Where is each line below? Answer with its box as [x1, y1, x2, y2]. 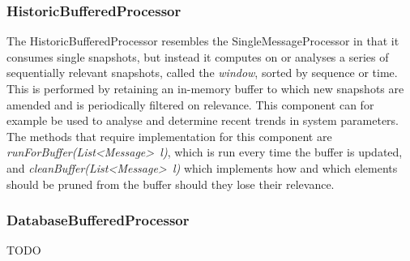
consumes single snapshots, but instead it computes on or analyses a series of [6, 48, 389, 65]
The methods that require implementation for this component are [6, 127, 332, 144]
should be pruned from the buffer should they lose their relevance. [6, 175, 335, 192]
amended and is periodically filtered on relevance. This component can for [6, 96, 374, 113]
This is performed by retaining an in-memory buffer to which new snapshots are [6, 80, 404, 96]
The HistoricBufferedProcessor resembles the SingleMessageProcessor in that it [6, 32, 399, 49]
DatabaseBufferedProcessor [6, 210, 190, 230]
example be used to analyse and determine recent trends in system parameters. [6, 112, 399, 129]
